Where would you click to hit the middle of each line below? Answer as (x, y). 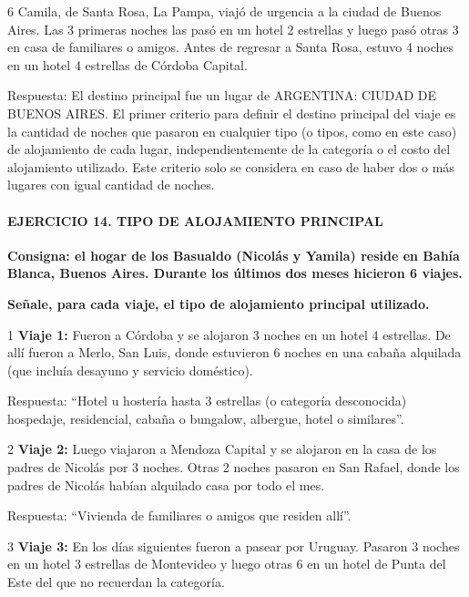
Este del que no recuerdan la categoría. (116, 582)
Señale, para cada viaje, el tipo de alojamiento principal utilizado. (219, 303)
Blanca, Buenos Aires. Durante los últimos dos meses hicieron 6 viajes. (235, 273)
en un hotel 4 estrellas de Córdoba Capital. (127, 64)
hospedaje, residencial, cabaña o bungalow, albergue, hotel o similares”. (206, 418)
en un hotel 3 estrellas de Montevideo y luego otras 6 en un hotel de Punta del (227, 564)
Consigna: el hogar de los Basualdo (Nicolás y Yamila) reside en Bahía (234, 255)
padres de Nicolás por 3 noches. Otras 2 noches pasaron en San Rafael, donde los (234, 467)
